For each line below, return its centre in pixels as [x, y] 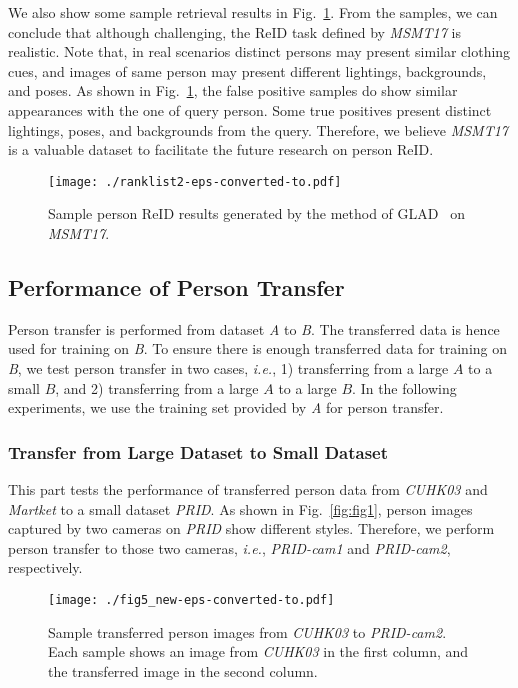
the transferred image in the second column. [183, 670]
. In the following [404, 387]
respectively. [45, 567]
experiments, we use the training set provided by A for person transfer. [226, 407]
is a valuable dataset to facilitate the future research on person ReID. [221, 149]
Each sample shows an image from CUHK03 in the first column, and [258, 651]
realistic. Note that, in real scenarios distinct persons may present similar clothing [259, 51]
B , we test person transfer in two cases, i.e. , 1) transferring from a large [228, 367]
